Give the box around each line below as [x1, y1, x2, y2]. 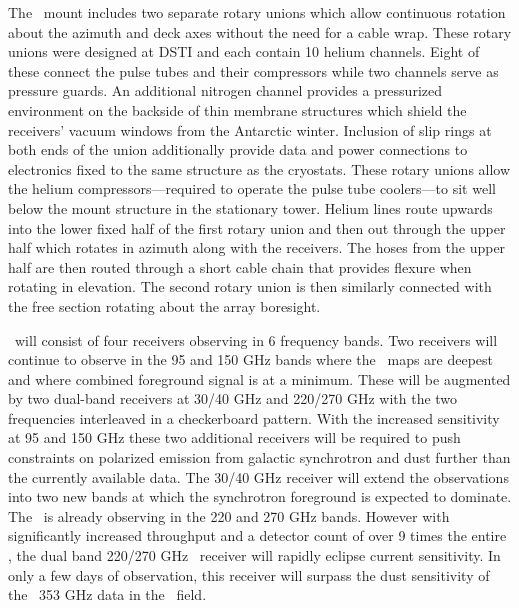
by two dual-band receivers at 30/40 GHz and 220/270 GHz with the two [8, 388, 458, 409]
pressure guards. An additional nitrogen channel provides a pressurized [8, 80, 442, 101]
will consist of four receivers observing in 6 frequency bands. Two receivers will [14, 329, 498, 350]
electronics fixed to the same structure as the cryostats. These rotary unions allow [8, 158, 511, 179]
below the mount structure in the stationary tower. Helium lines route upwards [8, 197, 493, 218]
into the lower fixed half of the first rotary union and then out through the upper [8, 217, 506, 238]
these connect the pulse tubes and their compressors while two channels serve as [8, 60, 499, 81]
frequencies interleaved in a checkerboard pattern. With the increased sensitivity [8, 407, 500, 428]
